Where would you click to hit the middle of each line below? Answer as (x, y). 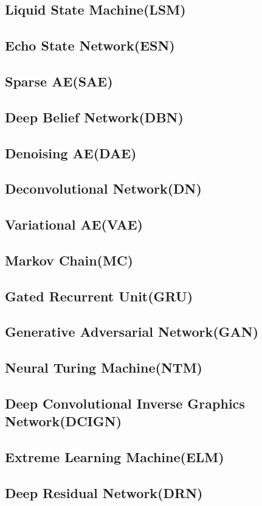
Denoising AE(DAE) (71, 153)
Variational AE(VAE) (74, 224)
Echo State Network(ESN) (90, 45)
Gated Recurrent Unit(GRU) (99, 296)
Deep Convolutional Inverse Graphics (125, 403)
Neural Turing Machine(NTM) (104, 367)
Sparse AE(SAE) (59, 81)
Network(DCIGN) (64, 421)
